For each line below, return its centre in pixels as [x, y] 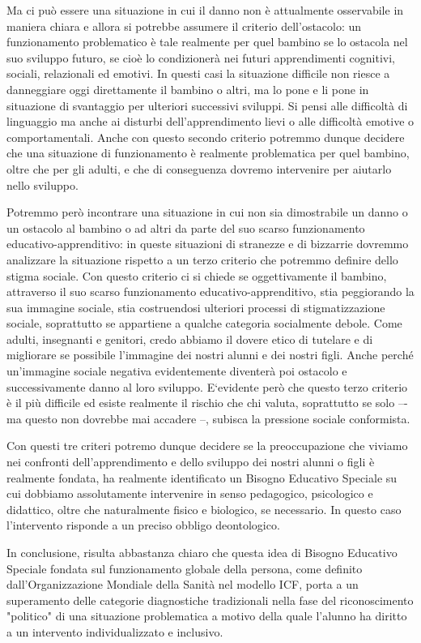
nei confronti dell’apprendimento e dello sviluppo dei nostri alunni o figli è [191, 462]
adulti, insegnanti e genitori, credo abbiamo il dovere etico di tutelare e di [190, 339]
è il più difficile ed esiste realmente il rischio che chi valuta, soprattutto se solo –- [207, 403]
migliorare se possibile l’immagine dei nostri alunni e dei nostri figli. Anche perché [210, 355]
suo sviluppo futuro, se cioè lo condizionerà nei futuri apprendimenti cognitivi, [201, 57]
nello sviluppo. [43, 184]
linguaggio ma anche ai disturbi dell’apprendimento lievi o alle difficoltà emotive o [210, 121]
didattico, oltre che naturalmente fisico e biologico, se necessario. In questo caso [204, 509]
